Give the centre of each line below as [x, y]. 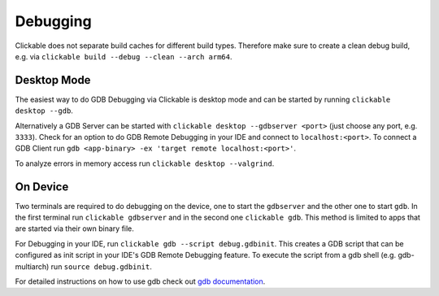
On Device [42, 187]
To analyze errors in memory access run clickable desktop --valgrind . [145, 163]
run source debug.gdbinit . [101, 266]
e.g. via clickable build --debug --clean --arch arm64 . [124, 56]
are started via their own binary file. [74, 229]
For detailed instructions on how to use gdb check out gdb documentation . [140, 281]
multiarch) [32, 266]
